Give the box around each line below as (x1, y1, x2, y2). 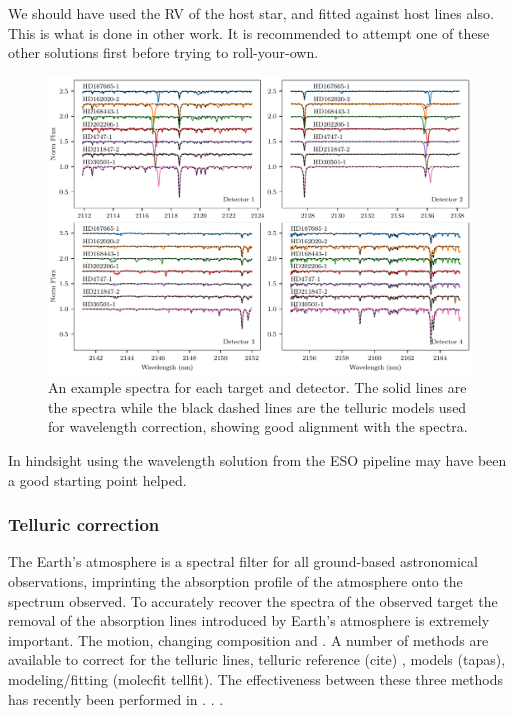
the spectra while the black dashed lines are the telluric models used (48, 396, 467, 417)
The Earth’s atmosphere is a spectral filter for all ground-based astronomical (8, 551, 478, 572)
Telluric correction (8, 512, 160, 537)
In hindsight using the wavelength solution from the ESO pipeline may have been (8, 450, 507, 471)
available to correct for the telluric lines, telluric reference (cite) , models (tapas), (8, 649, 506, 670)
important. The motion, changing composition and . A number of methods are (8, 629, 489, 650)
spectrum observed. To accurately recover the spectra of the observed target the (8, 590, 498, 611)
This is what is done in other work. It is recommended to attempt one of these (8, 22, 490, 43)
